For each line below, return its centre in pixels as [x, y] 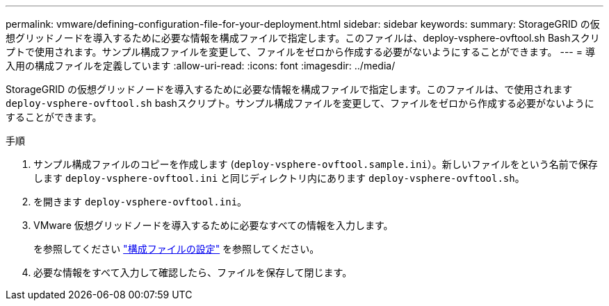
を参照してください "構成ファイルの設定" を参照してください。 [177, 249]
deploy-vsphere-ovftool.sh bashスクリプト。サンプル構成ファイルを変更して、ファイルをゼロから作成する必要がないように [300, 103]
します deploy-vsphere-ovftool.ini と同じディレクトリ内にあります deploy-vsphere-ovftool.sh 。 [279, 178]
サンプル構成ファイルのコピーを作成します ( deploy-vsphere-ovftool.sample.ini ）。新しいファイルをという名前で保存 [316, 164]
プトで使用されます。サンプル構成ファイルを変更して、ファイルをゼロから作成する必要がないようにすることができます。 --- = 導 [300, 52]
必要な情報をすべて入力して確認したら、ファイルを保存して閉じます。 [193, 272]
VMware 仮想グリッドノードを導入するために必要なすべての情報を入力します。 [213, 225]
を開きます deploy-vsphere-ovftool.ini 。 [140, 202]
